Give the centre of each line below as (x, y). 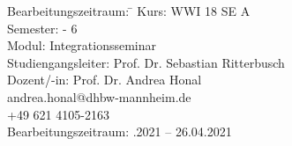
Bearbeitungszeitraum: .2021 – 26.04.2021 (120, 131)
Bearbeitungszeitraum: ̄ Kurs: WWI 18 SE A (129, 11)
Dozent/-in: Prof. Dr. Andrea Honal (105, 80)
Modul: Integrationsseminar (82, 45)
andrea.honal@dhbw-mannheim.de (99, 96)
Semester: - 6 (42, 28)
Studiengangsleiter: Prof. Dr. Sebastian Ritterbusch (146, 62)
